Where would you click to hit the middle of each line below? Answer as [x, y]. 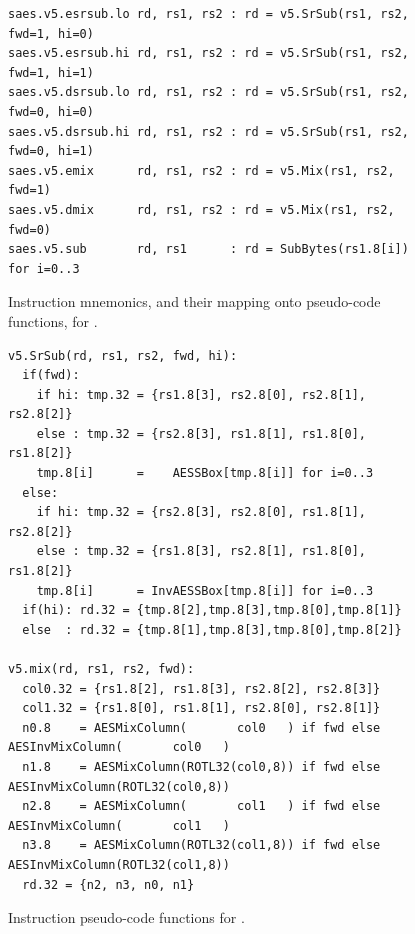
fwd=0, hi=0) [51, 111]
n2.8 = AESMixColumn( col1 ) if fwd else [201, 806]
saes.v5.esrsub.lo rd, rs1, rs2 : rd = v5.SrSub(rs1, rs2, [208, 14]
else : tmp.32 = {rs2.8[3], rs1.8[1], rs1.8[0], [201, 433]
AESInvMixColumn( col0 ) [119, 747]
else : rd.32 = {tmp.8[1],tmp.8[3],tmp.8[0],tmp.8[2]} [212, 629]
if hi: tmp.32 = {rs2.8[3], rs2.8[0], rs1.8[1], [201, 512]
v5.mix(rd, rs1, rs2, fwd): [101, 669]
